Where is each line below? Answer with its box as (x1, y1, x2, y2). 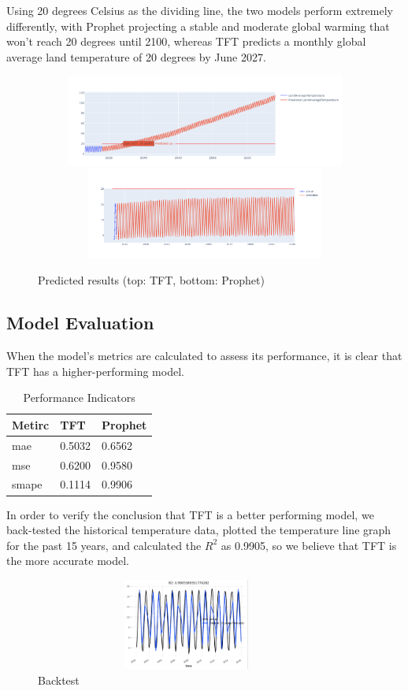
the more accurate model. (6, 552, 130, 569)
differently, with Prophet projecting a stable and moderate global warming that (6, 17, 390, 34)
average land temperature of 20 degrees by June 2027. (6, 48, 266, 65)
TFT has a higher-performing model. (6, 362, 184, 379)
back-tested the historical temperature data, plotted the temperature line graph (6, 522, 391, 538)
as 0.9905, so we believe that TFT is (221, 537, 397, 553)
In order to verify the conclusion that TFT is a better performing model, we (6, 506, 374, 522)
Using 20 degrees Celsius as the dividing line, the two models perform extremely (6, 2, 393, 18)
